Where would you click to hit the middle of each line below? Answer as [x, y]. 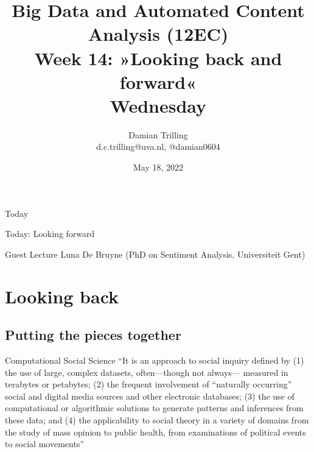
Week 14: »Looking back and [158, 58]
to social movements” [45, 444]
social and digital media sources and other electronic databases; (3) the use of [150, 396]
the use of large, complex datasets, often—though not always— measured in [147, 372]
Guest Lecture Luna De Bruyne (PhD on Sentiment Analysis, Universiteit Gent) [155, 254]
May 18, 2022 [158, 167]
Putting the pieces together [93, 335]
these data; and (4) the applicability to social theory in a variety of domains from [157, 419]
